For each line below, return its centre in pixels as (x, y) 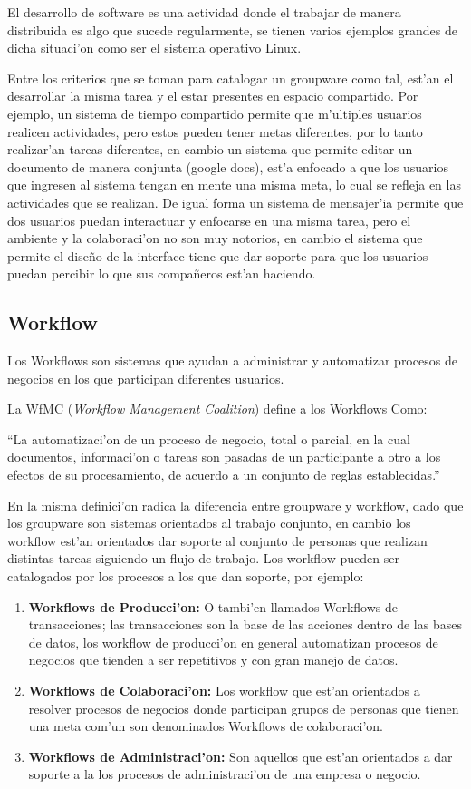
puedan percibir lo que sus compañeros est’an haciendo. (162, 273)
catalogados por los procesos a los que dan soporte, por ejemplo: (186, 576)
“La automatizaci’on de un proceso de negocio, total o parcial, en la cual (209, 438)
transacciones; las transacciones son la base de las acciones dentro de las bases (245, 624)
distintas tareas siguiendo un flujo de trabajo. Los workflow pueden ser (203, 558)
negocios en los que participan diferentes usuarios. (146, 378)
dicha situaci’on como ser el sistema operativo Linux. (154, 48)
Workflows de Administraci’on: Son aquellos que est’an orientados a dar (240, 756)
